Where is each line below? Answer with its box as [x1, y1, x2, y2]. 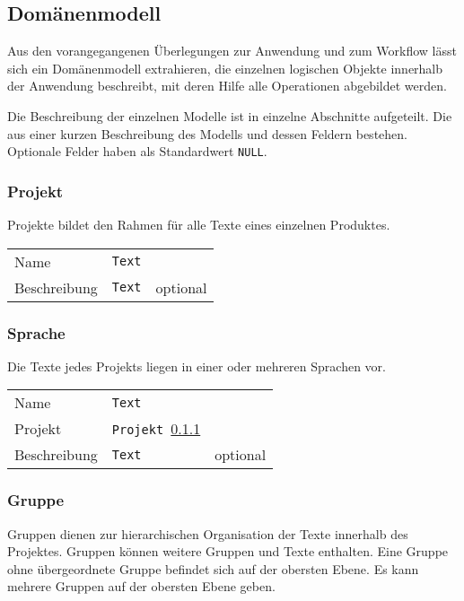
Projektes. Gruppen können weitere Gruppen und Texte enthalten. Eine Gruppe [7, 542, 449, 561]
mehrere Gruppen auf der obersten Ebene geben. [7, 577, 276, 596]
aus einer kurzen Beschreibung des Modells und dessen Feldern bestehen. [7, 124, 407, 143]
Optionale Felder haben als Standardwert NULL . [7, 142, 267, 161]
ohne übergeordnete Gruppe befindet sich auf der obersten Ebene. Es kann [7, 559, 419, 578]
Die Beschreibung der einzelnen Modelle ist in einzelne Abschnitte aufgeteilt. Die [7, 106, 452, 125]
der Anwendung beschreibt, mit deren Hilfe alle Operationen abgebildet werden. [7, 76, 447, 95]
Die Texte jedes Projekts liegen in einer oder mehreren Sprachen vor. [7, 356, 386, 375]
